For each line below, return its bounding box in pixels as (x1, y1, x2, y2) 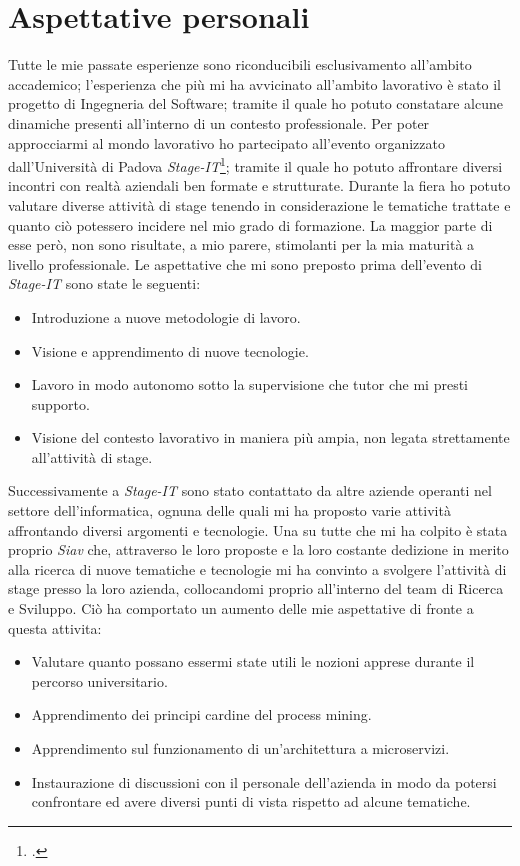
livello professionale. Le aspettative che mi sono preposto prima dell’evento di (8, 253, 482, 274)
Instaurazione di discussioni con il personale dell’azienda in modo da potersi (31, 771, 497, 792)
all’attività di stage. (31, 446, 153, 467)
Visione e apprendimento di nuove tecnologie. (31, 340, 309, 361)
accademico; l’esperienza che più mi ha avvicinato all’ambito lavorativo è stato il (8, 73, 501, 94)
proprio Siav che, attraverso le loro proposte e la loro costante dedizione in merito (8, 539, 509, 560)
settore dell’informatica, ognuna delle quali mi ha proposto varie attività (8, 500, 451, 521)
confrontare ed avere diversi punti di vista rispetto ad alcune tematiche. (31, 791, 471, 812)
